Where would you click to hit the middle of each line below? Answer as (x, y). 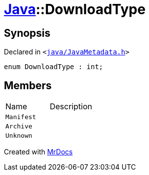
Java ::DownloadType (75, 9)
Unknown (19, 136)
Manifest (21, 117)
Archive (19, 126)
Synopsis (27, 33)
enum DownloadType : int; (54, 67)
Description (71, 107)
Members (28, 85)
